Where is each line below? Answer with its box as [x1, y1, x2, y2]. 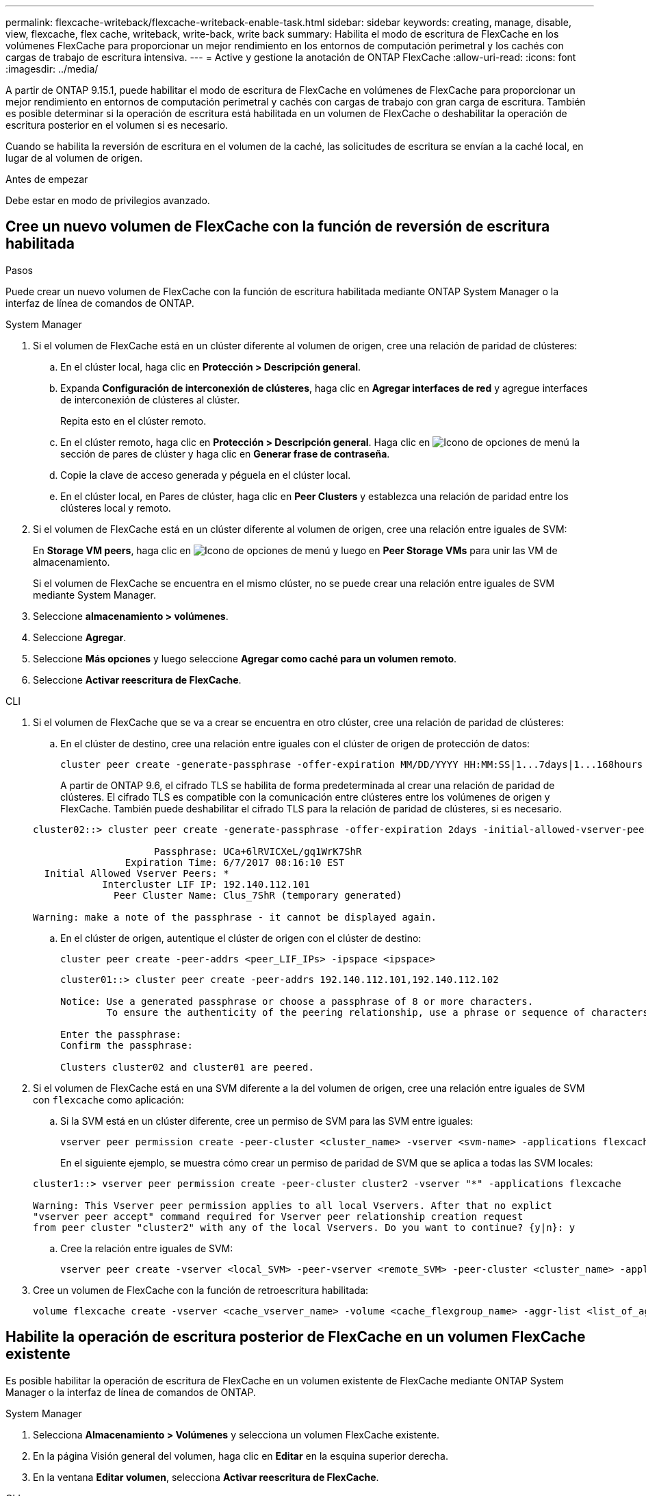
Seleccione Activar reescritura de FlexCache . [33, 673, 242, 686]
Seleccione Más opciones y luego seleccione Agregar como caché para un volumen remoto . [33, 652, 457, 664]
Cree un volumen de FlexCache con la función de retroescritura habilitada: [33, 1284, 369, 1296]
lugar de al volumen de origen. [5, 152, 143, 164]
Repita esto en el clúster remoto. [60, 414, 207, 427]
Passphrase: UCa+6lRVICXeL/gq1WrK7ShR [154, 845, 362, 857]
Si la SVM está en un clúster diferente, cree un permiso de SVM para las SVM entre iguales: [60, 1114, 474, 1127]
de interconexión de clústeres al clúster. [60, 393, 240, 406]
